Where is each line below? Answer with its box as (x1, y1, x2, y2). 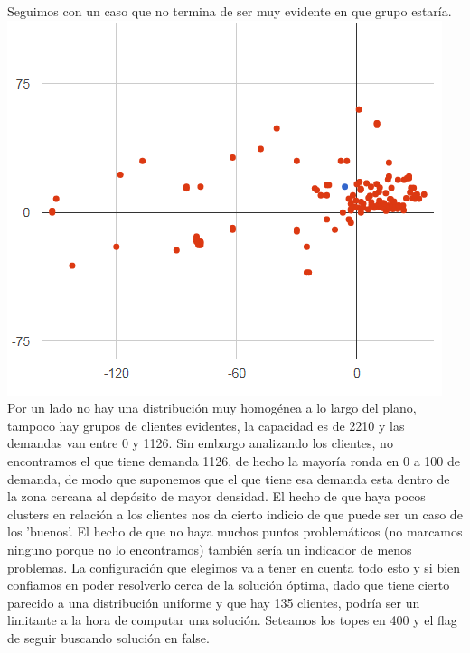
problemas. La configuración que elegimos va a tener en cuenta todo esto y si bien (7, 557, 461, 576)
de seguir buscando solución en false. (7, 628, 210, 647)
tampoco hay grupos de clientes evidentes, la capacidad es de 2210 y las (7, 415, 405, 434)
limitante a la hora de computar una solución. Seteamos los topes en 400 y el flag (7, 611, 457, 630)
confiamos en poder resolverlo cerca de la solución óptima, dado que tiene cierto (7, 575, 450, 594)
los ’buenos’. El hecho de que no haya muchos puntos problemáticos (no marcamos (7, 522, 463, 541)
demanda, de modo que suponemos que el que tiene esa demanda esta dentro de (7, 469, 450, 488)
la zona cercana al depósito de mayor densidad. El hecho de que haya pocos (7, 487, 426, 506)
